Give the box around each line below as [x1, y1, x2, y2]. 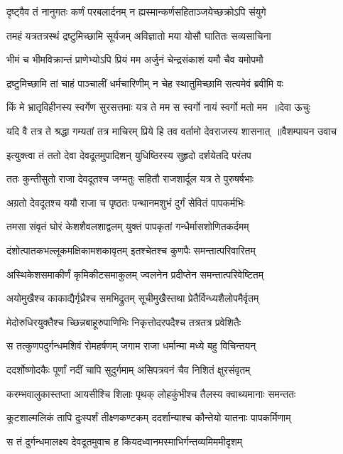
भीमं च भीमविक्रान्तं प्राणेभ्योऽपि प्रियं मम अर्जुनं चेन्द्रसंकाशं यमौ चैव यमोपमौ [6, 52, 263, 67]
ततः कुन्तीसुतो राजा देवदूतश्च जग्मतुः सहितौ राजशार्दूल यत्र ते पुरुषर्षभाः [6, 171, 254, 186]
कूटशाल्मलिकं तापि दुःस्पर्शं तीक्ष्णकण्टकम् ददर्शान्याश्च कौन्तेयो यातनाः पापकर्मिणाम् [6, 410, 291, 425]
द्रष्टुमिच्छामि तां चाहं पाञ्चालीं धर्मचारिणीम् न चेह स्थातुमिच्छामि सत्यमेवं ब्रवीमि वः [6, 75, 283, 90]
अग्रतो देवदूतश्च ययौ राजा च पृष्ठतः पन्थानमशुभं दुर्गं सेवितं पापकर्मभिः [6, 195, 245, 210]
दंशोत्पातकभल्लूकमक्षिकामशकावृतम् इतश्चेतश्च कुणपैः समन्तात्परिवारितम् [6, 242, 256, 257]
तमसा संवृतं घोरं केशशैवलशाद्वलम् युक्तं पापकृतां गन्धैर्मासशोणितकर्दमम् [6, 219, 249, 234]
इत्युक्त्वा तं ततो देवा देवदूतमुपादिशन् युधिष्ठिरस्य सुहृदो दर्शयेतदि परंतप [6, 147, 251, 162]
